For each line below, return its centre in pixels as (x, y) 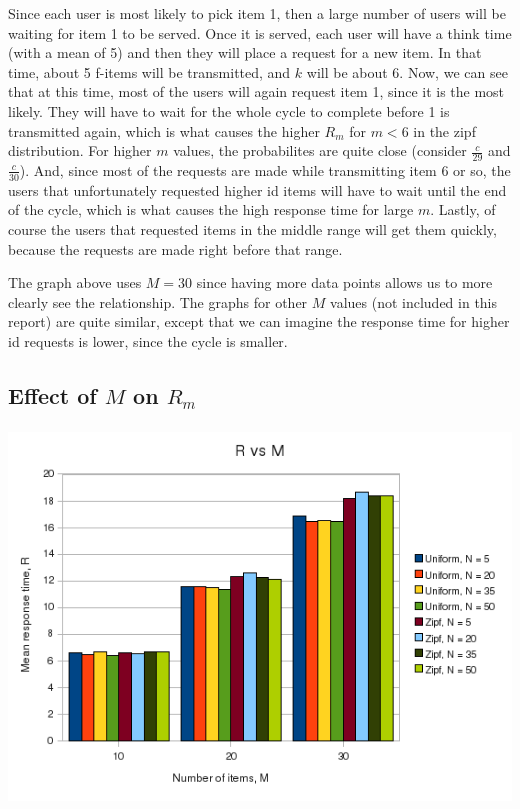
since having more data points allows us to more (344, 282)
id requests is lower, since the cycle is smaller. (148, 340)
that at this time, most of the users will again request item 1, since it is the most (256, 91)
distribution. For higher (80, 150)
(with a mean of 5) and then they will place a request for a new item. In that (245, 52)
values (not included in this (414, 301)
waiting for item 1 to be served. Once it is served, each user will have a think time (260, 32)
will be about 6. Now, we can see (407, 71)
